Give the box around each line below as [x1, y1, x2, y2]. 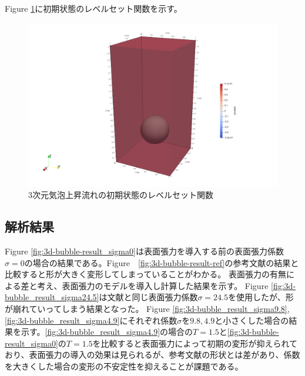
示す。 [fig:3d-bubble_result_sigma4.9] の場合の [21, 325, 193, 338]
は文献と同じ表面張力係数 [99, 291, 198, 303]
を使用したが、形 [228, 291, 294, 303]
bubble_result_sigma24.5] [5, 291, 99, 303]
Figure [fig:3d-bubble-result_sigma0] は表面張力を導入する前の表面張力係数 [5, 245, 284, 257]
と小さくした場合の [214, 314, 289, 326]
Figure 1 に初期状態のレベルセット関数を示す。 [5, 2, 182, 14]
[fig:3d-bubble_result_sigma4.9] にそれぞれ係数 [5, 314, 177, 326]
